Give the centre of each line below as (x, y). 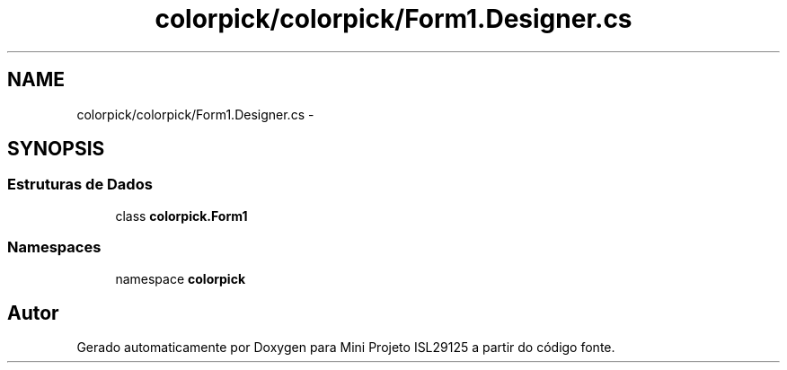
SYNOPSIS (56, 149)
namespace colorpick (180, 278)
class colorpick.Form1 (181, 216)
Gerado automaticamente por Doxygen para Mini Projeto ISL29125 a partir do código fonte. (346, 348)
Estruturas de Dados (80, 185)
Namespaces (54, 247)
